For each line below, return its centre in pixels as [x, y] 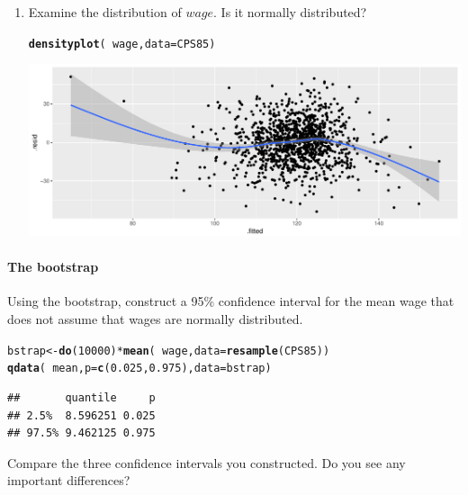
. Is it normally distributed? [290, 12]
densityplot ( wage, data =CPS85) [122, 44]
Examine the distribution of [105, 12]
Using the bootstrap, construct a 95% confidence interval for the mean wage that [231, 301]
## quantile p [81, 397]
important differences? [69, 480]
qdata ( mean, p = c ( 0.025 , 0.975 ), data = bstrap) [139, 369]
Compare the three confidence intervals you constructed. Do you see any [207, 462]
